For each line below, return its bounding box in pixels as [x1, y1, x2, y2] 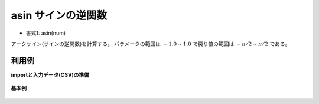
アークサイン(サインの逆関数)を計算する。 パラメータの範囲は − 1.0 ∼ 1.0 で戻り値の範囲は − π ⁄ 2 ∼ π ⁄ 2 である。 [11, 40, 291, 47]
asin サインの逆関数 [11, 9, 108, 22]
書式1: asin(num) [25, 30, 66, 37]
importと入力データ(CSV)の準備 [11, 71, 90, 78]
